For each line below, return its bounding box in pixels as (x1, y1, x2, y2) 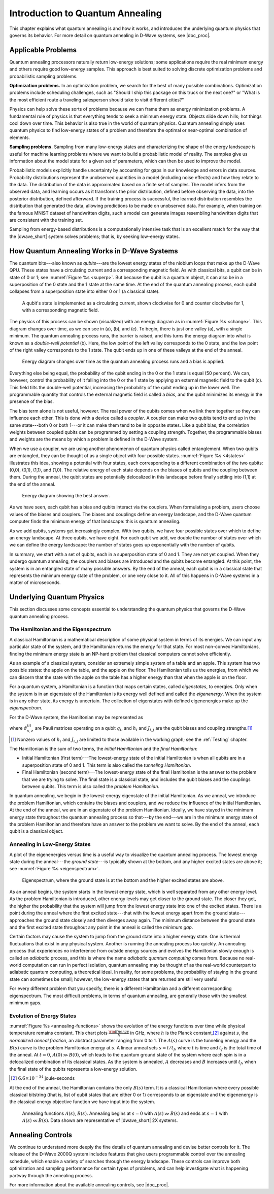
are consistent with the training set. (9, 217, 83, 223)
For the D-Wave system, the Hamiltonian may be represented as (9, 714, 143, 720)
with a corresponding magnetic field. (22, 307, 99, 313)
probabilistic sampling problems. (9, 73, 78, 79)
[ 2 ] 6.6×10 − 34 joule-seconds (11, 1075, 75, 1081)
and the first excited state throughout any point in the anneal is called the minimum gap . (9, 924, 193, 931)
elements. (9, 134, 30, 141)
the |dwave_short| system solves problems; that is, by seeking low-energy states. (9, 233, 180, 240)
